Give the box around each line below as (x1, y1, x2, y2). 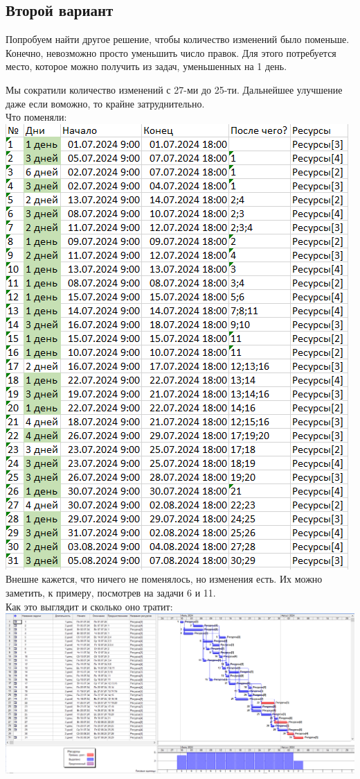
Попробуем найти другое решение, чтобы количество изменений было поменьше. (6, 32, 350, 46)
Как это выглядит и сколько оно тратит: (6, 599, 173, 613)
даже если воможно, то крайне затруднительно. (6, 96, 205, 110)
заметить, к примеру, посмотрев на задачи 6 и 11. (6, 585, 216, 599)
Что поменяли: (6, 110, 67, 124)
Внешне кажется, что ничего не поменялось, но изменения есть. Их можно (6, 572, 323, 586)
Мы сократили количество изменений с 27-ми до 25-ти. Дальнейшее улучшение (6, 82, 343, 96)
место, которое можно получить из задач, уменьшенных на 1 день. (6, 59, 287, 74)
